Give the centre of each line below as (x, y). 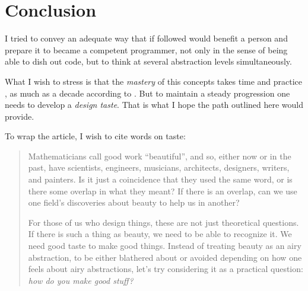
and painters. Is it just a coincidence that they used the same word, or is (160, 179)
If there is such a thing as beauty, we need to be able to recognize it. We (160, 234)
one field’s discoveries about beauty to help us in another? (134, 202)
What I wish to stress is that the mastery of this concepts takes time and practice (154, 81)
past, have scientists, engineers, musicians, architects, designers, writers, (159, 167)
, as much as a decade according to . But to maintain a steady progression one (147, 93)
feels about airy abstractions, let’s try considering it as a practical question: (166, 269)
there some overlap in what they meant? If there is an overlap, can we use (163, 191)
